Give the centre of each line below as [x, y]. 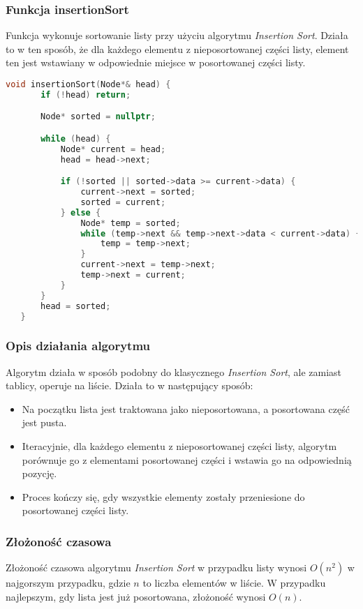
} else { [81, 212]
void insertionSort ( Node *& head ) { [88, 84]
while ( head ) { [76, 138]
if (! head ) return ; [86, 95]
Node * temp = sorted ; [131, 223]
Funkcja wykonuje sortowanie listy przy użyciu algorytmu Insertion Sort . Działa [177, 35]
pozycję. [39, 473]
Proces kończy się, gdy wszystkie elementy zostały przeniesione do [163, 496]
